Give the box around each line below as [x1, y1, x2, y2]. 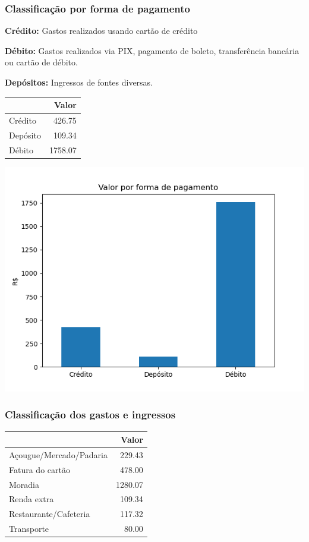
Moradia [9, 478, 40, 490]
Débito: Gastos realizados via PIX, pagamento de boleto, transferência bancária [5, 44, 299, 56]
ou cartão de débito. [5, 56, 78, 68]
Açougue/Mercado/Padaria [9, 448, 108, 461]
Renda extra [9, 493, 54, 505]
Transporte [9, 522, 49, 535]
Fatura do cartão [9, 463, 70, 475]
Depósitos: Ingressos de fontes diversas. [5, 76, 153, 88]
